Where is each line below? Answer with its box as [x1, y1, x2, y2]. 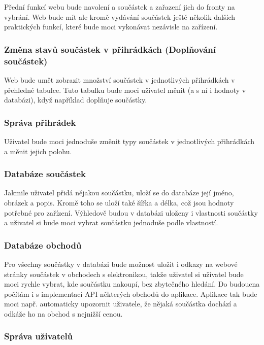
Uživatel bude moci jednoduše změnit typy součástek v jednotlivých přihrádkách [4, 135, 255, 146]
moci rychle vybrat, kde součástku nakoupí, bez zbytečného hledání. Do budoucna [4, 279, 260, 289]
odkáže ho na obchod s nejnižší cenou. [4, 308, 123, 319]
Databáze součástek [4, 167, 86, 180]
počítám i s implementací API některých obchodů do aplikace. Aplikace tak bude [4, 288, 257, 299]
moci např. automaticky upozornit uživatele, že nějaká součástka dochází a [4, 298, 237, 309]
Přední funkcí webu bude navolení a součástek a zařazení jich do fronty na [4, 2, 235, 12]
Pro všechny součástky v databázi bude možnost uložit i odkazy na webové [4, 258, 238, 269]
